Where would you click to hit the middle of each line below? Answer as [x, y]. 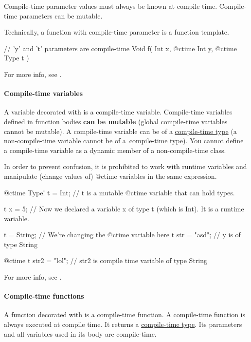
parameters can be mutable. [61, 15]
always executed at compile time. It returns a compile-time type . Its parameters [123, 324]
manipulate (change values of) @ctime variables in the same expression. [110, 176]
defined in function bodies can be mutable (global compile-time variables [116, 121]
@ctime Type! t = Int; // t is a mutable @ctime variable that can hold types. [119, 192]
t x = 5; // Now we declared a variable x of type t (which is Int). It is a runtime [124, 209]
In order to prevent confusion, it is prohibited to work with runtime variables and [125, 166]
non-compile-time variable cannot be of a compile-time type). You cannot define [124, 141]
